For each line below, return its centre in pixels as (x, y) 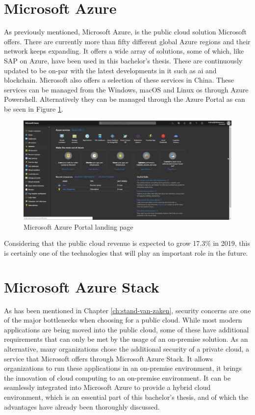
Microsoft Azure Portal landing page (78, 226)
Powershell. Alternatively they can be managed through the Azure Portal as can (125, 99)
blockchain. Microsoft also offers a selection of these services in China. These (119, 80)
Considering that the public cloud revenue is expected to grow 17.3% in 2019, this (127, 243)
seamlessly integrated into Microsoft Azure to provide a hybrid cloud (107, 387)
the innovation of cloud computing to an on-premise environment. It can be (117, 377)
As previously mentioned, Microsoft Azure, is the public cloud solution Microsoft (125, 32)
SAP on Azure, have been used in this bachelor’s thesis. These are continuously (123, 60)
